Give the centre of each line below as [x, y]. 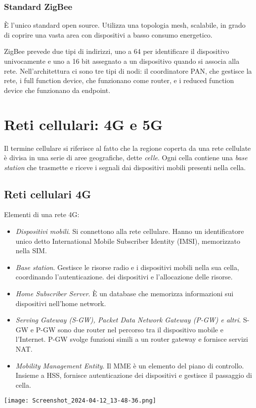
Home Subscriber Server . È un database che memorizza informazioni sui [125, 294]
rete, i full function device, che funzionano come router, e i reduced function [119, 80]
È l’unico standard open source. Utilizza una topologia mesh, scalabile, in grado [125, 25]
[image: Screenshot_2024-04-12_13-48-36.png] [80, 401]
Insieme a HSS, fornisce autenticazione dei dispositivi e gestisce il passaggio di [134, 375]
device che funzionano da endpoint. [57, 90]
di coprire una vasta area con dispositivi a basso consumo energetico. [108, 34]
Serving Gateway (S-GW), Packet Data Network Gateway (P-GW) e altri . [128, 320]
